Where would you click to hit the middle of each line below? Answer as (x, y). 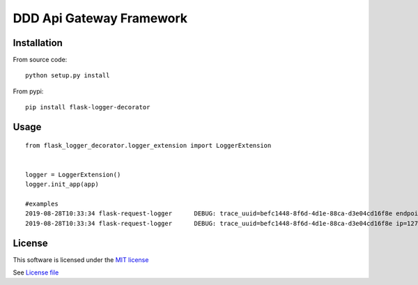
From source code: (40, 60)
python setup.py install (68, 76)
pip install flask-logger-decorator (88, 107)
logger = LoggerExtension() (73, 175)
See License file (36, 272)
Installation (38, 43)
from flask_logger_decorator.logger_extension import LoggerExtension (148, 145)
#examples (42, 203)
